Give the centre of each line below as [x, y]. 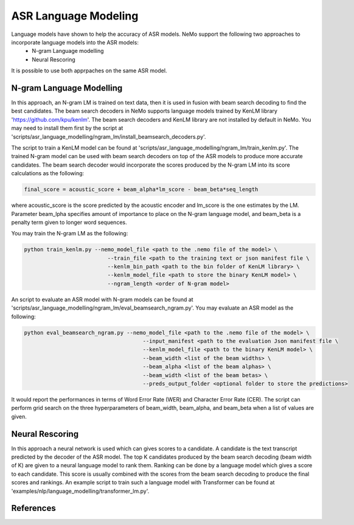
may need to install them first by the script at [67, 128]
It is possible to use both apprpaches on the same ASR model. [89, 71]
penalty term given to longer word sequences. [69, 222]
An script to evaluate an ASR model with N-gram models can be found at [102, 299]
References [33, 508]
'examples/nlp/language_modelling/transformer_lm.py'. [80, 491]
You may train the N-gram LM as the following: [70, 234]
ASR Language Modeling [75, 16]
